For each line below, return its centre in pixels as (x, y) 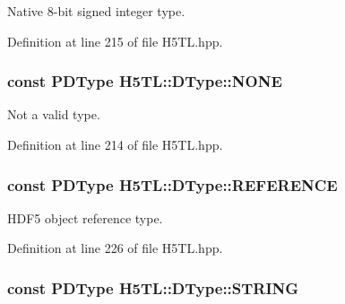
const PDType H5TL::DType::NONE (145, 81)
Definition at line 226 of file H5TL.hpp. (115, 248)
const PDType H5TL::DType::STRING (153, 287)
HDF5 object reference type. (85, 217)
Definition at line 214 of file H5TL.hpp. (115, 144)
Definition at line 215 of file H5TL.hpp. (115, 41)
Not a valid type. (54, 114)
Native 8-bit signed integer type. (96, 11)
